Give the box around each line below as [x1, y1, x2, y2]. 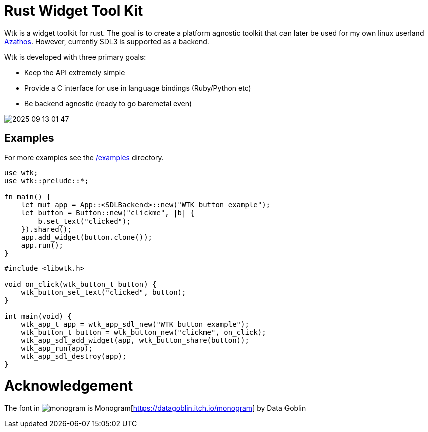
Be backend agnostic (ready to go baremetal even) [24, 99, 192, 108]
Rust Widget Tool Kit [4, 2, 144, 19]
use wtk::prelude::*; [4, 176, 89, 185]
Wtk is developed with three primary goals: [4, 52, 146, 61]
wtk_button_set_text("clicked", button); [21, 288, 186, 296]
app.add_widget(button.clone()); [21, 233, 153, 241]
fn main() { [4, 192, 51, 201]
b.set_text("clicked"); [38, 217, 131, 225]
